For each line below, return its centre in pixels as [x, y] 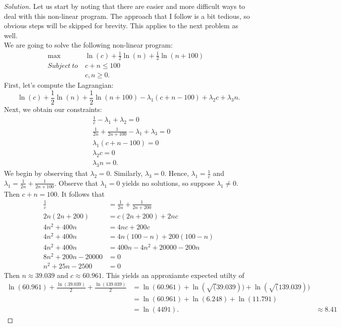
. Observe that [76, 183]
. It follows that [81, 193]
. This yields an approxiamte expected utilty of [173, 275]
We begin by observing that [46, 173]
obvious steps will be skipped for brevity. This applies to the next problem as [121, 26]
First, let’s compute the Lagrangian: [59, 85]
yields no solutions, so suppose [168, 183]
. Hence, [177, 173]
